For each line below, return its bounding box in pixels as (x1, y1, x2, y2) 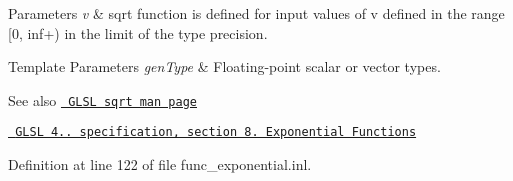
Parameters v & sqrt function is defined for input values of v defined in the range (8, 3, 505, 23)
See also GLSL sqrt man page (8, 89, 197, 110)
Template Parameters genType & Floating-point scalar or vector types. (8, 56, 441, 77)
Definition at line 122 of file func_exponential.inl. (8, 154, 312, 175)
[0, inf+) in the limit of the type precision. (8, 22, 268, 43)
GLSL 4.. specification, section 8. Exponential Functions (15, 125, 417, 140)
